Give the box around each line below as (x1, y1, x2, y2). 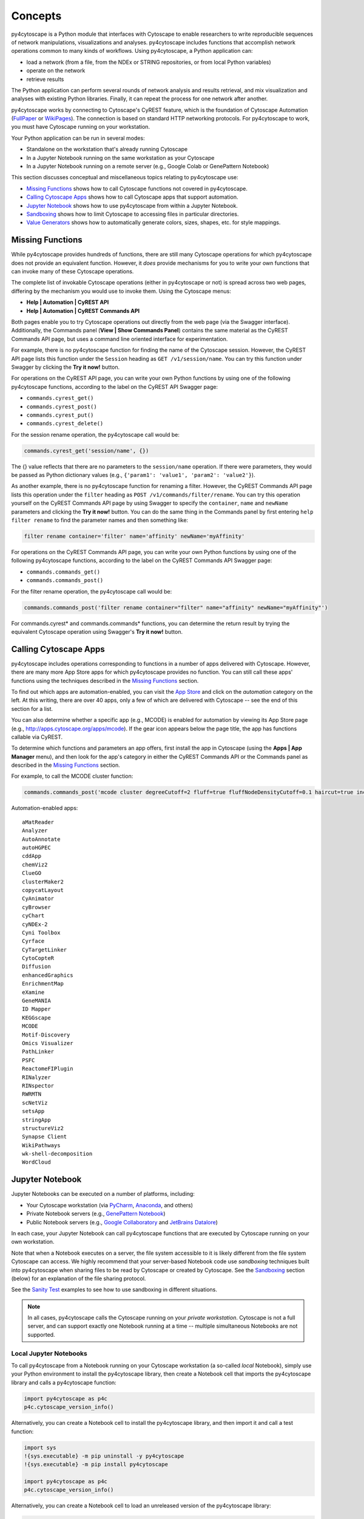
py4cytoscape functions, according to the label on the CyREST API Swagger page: (11, 383, 218, 390)
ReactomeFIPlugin (22, 1065, 73, 1072)
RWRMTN (22, 1091, 42, 1098)
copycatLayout (22, 886, 64, 893)
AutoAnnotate (22, 835, 61, 843)
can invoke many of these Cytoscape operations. (11, 268, 134, 275)
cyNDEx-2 (22, 921, 48, 928)
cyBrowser (22, 904, 51, 911)
